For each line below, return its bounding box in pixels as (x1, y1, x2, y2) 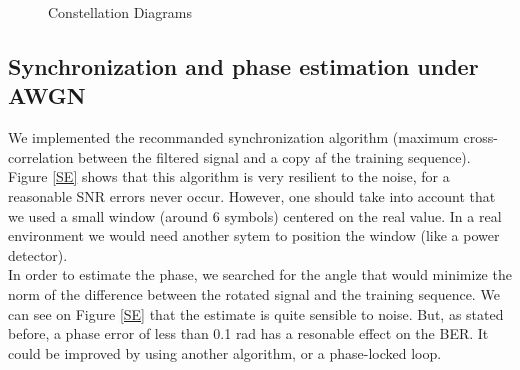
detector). (8, 244, 68, 265)
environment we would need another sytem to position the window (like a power (8, 225, 500, 246)
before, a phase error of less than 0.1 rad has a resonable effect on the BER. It (8, 323, 489, 344)
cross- (463, 127, 498, 148)
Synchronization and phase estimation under (8, 50, 479, 81)
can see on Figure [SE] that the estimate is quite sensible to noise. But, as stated (8, 303, 504, 324)
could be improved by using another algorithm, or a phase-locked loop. (8, 342, 442, 363)
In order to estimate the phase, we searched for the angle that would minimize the (8, 264, 512, 285)
